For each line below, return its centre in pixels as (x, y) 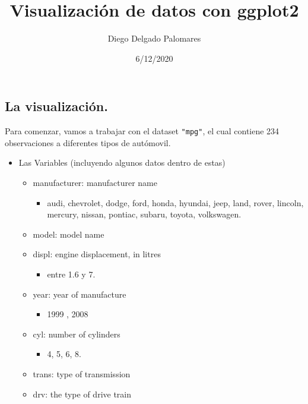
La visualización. (56, 106)
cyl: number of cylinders (77, 334)
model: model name (69, 234)
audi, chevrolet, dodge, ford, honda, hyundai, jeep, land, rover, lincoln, (175, 202)
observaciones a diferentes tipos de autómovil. (88, 142)
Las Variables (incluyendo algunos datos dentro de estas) (122, 162)
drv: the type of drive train (82, 394)
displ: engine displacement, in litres (97, 254)
